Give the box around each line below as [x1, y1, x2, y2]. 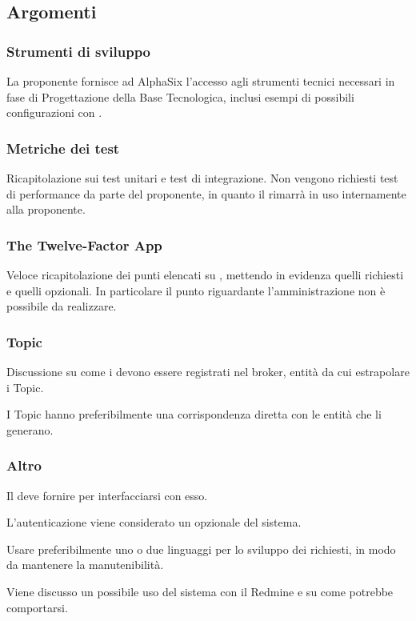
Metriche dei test [6, 138, 120, 158]
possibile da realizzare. [6, 298, 117, 315]
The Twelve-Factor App [6, 234, 162, 254]
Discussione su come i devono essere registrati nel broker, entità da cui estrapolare [6, 363, 410, 379]
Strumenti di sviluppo [6, 41, 151, 61]
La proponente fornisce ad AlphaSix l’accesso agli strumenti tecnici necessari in [6, 73, 395, 89]
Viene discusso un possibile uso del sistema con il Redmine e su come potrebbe [6, 583, 394, 599]
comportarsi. [6, 599, 68, 615]
